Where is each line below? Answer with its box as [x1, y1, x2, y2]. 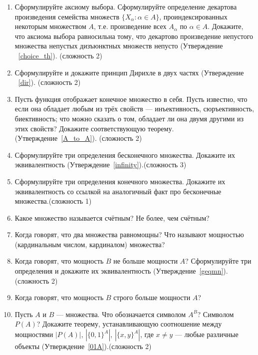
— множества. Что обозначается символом [56, 309, 186, 319]
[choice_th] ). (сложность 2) [18, 50, 102, 60]
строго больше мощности [113, 292, 191, 303]
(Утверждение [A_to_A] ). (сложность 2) [14, 133, 142, 143]
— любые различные [175, 329, 239, 340]
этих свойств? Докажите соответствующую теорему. [14, 123, 174, 133]
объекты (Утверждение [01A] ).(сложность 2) [14, 341, 152, 352]
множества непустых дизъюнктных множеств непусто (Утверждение [14, 40, 223, 51]
